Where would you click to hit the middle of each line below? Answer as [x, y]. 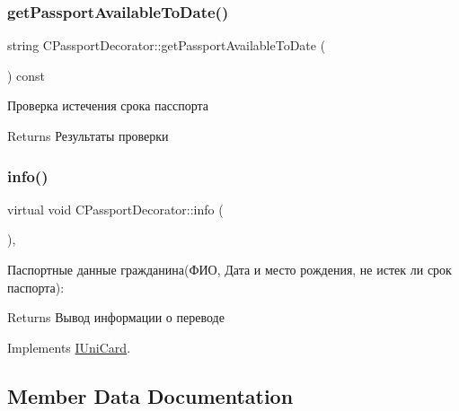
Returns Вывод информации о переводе [116, 317]
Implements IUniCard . [69, 347]
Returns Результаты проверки [88, 136]
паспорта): [36, 287]
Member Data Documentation [150, 395]
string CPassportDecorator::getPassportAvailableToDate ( [167, 45]
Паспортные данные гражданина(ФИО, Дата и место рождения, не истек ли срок [229, 269]
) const [26, 75]
